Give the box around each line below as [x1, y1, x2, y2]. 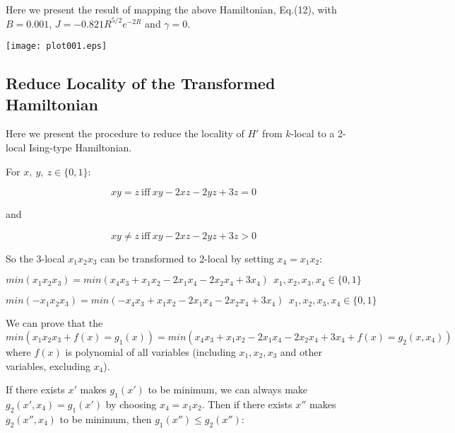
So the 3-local [6, 250, 65, 265]
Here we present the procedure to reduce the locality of [6, 126, 244, 141]
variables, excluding [6, 358, 90, 373]
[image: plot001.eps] [6, 41, 107, 52]
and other [280, 345, 322, 359]
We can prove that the [6, 316, 103, 330]
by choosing [105, 396, 157, 411]
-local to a [290, 126, 335, 141]
